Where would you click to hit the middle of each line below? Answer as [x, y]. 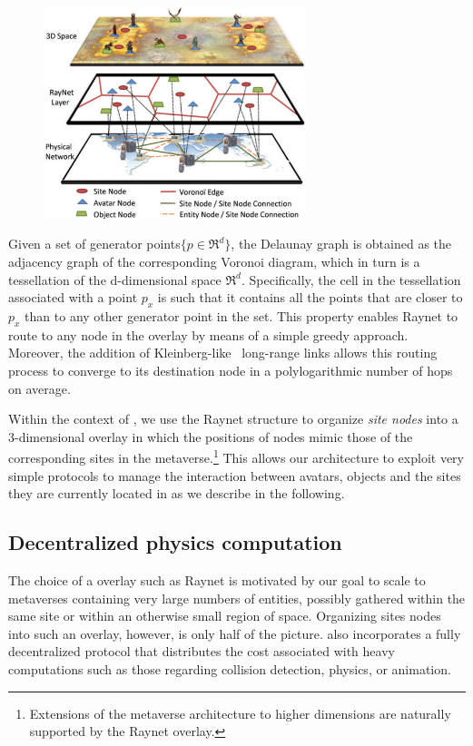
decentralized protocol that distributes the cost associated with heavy [202, 651]
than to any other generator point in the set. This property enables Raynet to [241, 316]
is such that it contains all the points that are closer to [310, 297]
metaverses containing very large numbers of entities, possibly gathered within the [237, 598]
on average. [39, 388]
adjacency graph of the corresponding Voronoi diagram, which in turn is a [214, 262]
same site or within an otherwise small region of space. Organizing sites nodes [225, 616]
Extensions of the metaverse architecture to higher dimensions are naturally [240, 713]
